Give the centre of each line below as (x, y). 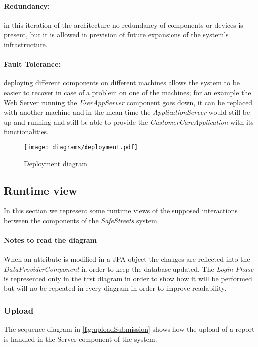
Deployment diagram (56, 163)
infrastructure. (26, 44)
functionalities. (26, 131)
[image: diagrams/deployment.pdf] (81, 147)
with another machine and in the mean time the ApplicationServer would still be (127, 112)
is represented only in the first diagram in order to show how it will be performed (128, 278)
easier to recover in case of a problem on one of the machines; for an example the (128, 92)
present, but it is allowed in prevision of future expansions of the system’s (116, 35)
